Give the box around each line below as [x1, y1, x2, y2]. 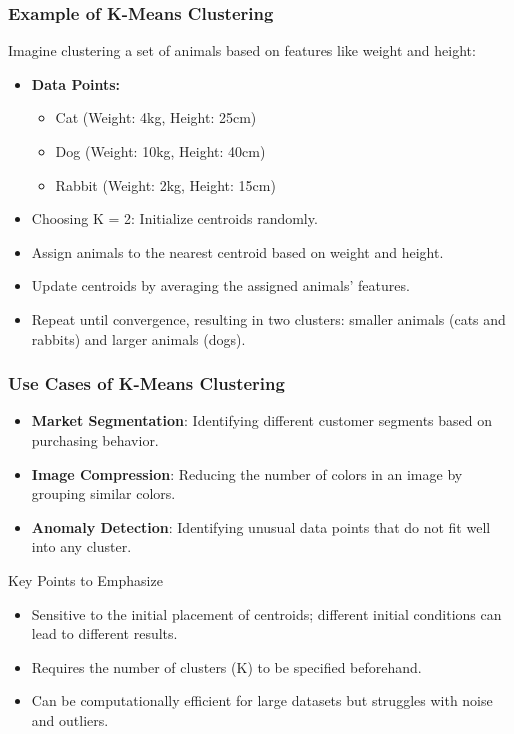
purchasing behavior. [31, 429, 159, 450]
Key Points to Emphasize [8, 569, 163, 590]
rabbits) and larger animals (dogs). [31, 328, 246, 349]
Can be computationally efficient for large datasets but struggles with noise [31, 690, 493, 711]
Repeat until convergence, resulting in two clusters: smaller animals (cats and [31, 308, 506, 329]
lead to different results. [31, 623, 178, 644]
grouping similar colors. [31, 483, 176, 504]
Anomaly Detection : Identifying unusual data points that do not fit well [31, 516, 491, 537]
